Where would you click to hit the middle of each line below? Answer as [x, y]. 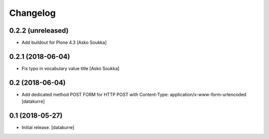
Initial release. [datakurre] [48, 128]
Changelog [32, 13]
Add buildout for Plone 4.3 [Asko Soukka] [64, 43]
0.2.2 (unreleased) [39, 31]
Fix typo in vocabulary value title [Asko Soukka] [70, 68]
